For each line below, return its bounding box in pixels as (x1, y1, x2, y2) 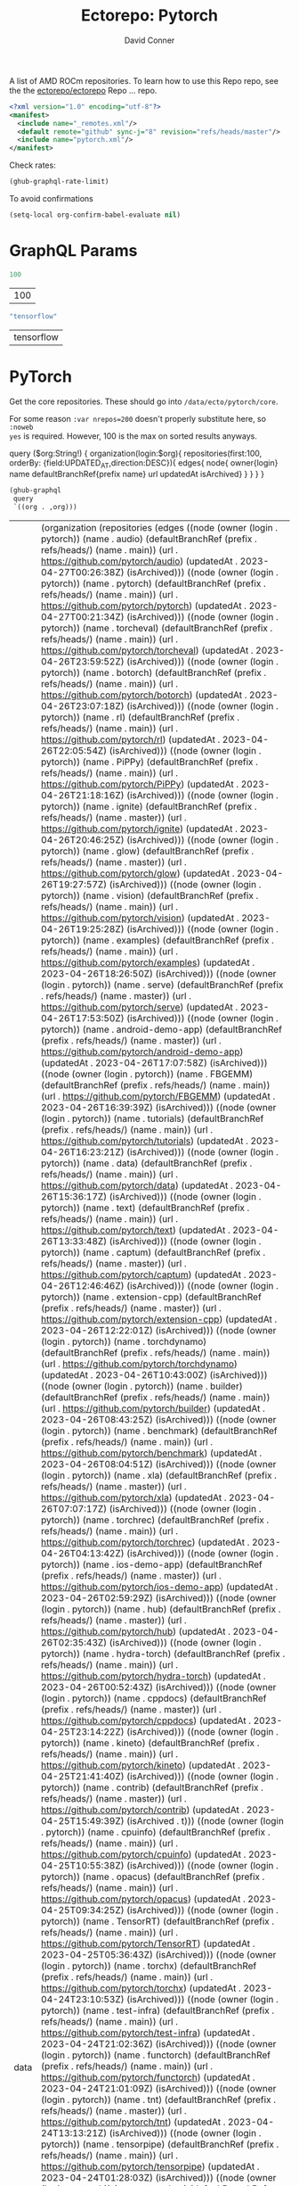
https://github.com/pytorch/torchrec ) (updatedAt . (41, 1536, 250, 1548)
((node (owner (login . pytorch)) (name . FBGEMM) (41, 1068, 254, 1080)
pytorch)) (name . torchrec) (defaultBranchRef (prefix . (41, 1514, 270, 1526)
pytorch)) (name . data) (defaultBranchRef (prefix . (41, 1157, 253, 1169)
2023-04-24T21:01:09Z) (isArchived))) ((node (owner (41, 2082, 277, 2094)
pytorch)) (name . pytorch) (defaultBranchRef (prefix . (41, 577, 267, 590)
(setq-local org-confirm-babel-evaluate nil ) (9, 210, 181, 219)
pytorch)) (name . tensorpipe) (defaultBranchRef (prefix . (41, 2138, 279, 2150)
